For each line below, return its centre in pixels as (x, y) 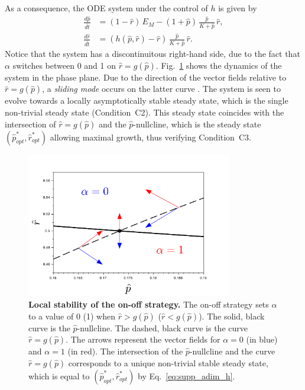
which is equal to (59, 375)
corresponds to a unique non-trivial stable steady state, (168, 362)
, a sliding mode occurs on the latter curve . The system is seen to (161, 89)
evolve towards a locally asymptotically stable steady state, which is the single (147, 100)
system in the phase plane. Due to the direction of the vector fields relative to (146, 77)
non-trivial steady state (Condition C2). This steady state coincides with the (145, 112)
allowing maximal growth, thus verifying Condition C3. (150, 137)
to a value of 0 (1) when (72, 316)
